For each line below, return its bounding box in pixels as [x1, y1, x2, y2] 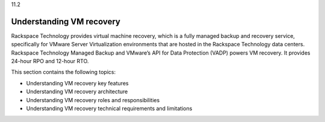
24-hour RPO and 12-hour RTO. [11, 58, 89, 65]
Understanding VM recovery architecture [26, 88, 128, 96]
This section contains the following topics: [11, 69, 116, 76]
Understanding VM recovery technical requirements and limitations [26, 105, 193, 112]
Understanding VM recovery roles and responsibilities [26, 96, 160, 103]
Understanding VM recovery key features [26, 79, 129, 87]
